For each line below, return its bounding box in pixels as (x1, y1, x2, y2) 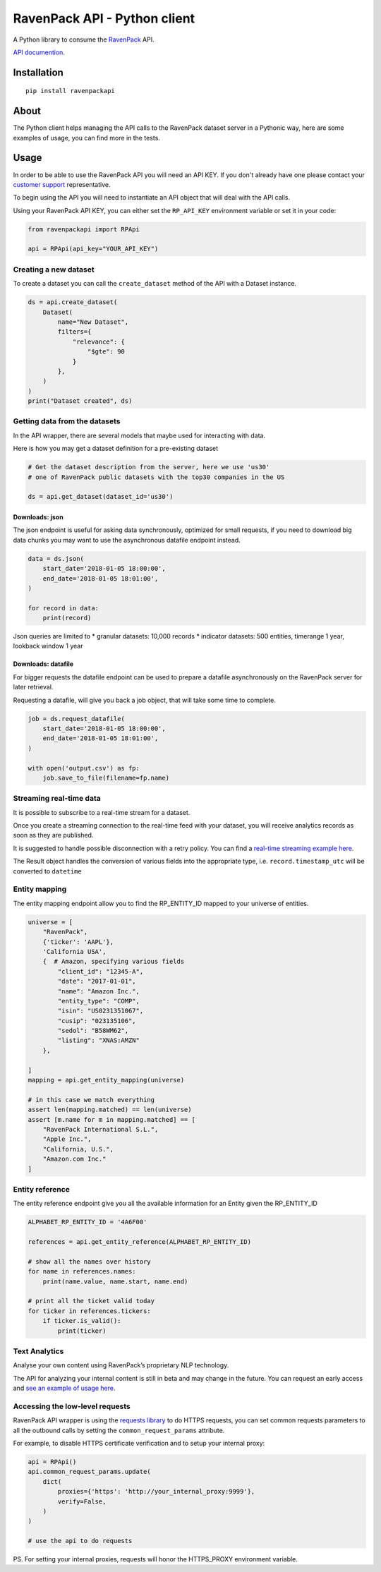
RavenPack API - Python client (13, 11, 195, 26)
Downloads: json (13, 512, 64, 521)
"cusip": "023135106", (57, 1017, 137, 1024)
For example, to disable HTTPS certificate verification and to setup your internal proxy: (13, 1439, 265, 1447)
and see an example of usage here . (13, 1384, 116, 1393)
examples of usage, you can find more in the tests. (13, 133, 160, 142)
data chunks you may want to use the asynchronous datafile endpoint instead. (13, 536, 241, 544)
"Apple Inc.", (42, 1135, 92, 1143)
